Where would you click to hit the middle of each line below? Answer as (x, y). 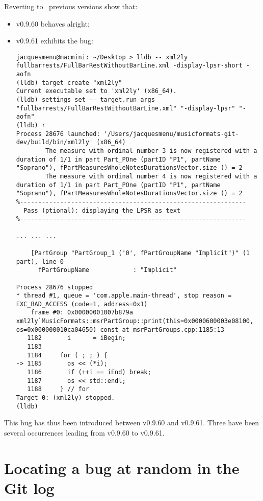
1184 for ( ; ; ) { (67, 355)
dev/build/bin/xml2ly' (55, 142)
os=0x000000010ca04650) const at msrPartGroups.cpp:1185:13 (120, 329)
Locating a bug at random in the (122, 468)
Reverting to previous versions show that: (71, 6)
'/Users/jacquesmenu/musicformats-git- (171, 134)
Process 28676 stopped (55, 287)
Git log (29, 487)
